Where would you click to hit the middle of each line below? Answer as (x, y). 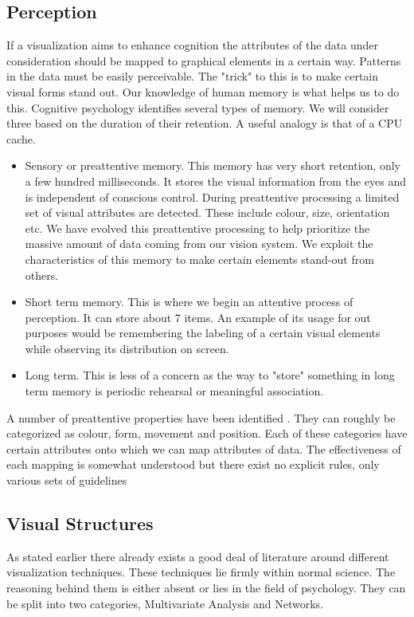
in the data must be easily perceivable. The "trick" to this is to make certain (193, 76)
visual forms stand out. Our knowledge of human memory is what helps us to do (203, 91)
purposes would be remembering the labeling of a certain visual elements (203, 333)
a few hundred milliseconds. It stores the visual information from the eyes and (215, 181)
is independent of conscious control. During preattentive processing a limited (212, 196)
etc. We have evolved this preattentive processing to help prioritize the (197, 228)
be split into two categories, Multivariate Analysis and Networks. (165, 603)
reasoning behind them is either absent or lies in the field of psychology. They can (206, 588)
